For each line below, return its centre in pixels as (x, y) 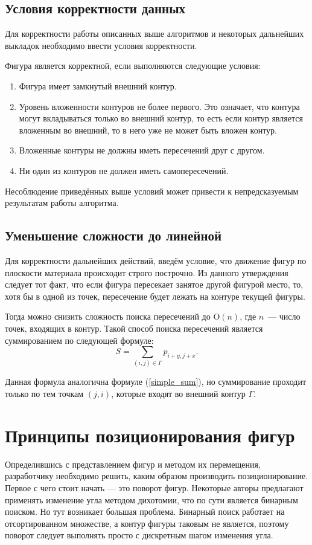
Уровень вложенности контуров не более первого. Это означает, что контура (159, 106)
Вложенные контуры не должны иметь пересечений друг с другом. (142, 150)
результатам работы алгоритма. (62, 203)
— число (284, 316)
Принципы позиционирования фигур (150, 435)
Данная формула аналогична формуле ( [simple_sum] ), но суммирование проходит (155, 382)
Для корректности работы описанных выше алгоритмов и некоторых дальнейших (154, 34)
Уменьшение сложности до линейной (113, 235)
